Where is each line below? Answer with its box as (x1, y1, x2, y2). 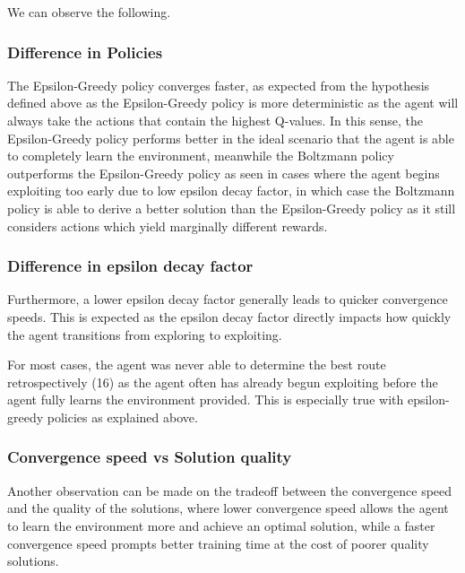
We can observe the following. (7, 3, 171, 21)
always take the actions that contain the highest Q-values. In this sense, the (7, 111, 424, 129)
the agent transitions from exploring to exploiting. (7, 325, 282, 343)
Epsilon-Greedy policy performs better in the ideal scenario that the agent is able (7, 128, 454, 147)
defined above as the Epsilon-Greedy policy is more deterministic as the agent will (7, 93, 459, 112)
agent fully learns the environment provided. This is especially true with (7, 390, 404, 409)
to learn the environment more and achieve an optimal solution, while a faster (7, 516, 435, 534)
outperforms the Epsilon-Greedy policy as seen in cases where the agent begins (7, 163, 440, 182)
